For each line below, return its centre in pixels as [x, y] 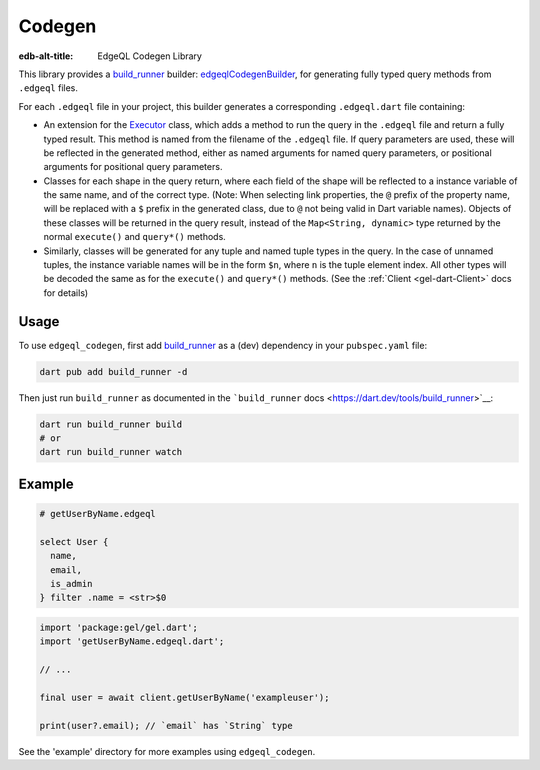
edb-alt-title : [46, 56]
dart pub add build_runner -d [113, 371]
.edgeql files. [48, 88]
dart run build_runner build [111, 424]
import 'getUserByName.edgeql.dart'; [132, 641]
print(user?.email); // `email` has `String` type [166, 725]
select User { [74, 541]
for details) [66, 292]
